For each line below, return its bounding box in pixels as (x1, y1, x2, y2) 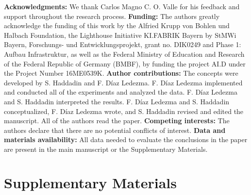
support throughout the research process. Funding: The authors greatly (4, 11, 220, 21)
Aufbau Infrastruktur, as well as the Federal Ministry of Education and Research (4, 49, 245, 59)
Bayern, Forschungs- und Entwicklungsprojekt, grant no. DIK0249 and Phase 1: (4, 39, 241, 49)
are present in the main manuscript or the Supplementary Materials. (4, 144, 208, 154)
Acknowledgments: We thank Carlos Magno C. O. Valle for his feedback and (4, 1, 240, 11)
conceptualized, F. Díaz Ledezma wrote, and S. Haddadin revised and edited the (4, 106, 244, 116)
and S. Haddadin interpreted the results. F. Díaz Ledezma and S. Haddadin (4, 96, 230, 106)
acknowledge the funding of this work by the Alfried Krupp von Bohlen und (4, 20, 230, 31)
